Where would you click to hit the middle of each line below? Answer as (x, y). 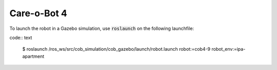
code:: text (21, 38)
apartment (33, 56)
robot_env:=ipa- (228, 49)
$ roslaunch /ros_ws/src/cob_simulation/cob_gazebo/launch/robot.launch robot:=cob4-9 (116, 49)
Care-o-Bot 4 (38, 13)
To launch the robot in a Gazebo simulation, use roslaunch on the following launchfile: (102, 28)
